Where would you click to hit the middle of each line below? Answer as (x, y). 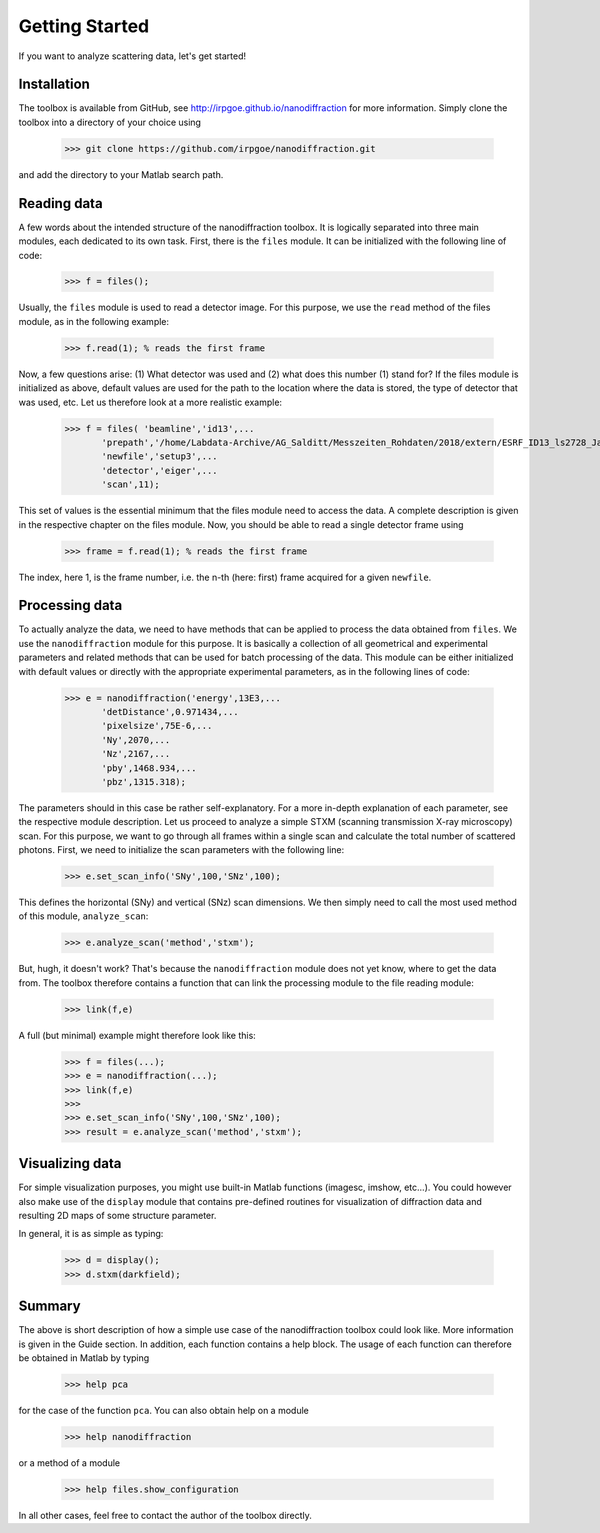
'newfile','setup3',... (160, 456)
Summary (49, 1306)
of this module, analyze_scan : (83, 916)
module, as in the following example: (94, 321)
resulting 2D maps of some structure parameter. (117, 1215)
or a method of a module (69, 1462)
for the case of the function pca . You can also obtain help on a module (163, 1410)
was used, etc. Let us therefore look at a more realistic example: (150, 402)
